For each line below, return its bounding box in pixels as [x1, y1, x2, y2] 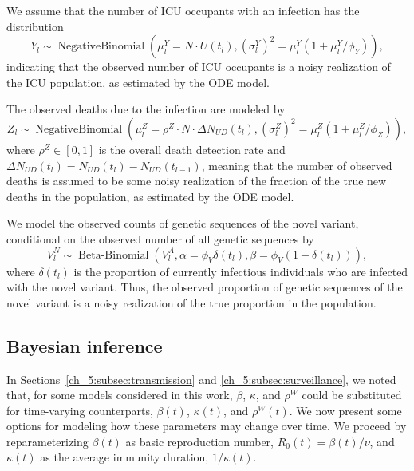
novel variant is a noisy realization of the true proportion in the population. [6, 294, 377, 311]
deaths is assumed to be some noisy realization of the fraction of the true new [6, 172, 387, 189]
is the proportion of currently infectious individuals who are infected [73, 263, 408, 279]
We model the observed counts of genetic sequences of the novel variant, [6, 215, 359, 232]
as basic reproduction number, [125, 433, 274, 449]
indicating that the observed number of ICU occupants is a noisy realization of [6, 58, 391, 75]
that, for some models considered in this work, [6, 386, 233, 403]
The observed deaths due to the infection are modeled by [6, 101, 286, 117]
